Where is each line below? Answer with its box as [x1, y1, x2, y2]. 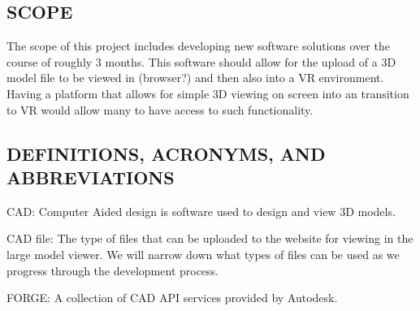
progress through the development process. [6, 261, 219, 279]
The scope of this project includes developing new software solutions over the [6, 37, 390, 54]
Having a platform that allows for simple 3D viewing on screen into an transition [6, 84, 409, 102]
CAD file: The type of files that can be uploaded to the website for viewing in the [6, 230, 414, 247]
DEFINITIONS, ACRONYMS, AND [6, 140, 326, 166]
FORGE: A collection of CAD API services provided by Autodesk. [6, 289, 338, 306]
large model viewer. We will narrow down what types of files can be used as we [6, 245, 400, 262]
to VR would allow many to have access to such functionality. [6, 101, 314, 118]
